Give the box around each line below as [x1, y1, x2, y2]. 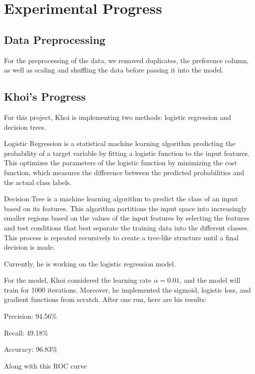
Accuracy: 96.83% [4, 344, 58, 354]
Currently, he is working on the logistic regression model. [4, 258, 176, 268]
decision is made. [4, 242, 55, 252]
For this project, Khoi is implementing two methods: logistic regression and [4, 112, 231, 122]
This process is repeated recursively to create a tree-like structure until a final [4, 232, 239, 242]
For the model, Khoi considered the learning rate [4, 275, 152, 285]
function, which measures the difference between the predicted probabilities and [4, 167, 245, 177]
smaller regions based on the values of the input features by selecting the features [4, 213, 250, 223]
